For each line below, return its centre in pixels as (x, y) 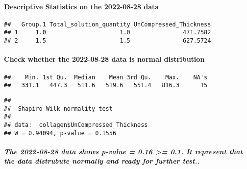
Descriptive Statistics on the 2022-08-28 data (82, 6)
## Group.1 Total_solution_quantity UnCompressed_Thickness (108, 24)
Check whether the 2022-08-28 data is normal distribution (104, 59)
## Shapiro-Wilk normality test (58, 109)
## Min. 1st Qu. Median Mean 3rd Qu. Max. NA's (106, 77)
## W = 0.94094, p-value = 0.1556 (60, 133)
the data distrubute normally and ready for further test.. (102, 161)
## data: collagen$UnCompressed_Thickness (76, 125)
